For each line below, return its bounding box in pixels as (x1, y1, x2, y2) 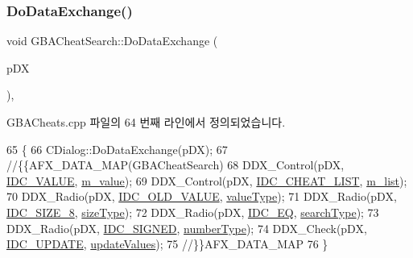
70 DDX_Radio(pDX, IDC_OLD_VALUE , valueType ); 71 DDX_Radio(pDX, (6, 188, 397, 205)
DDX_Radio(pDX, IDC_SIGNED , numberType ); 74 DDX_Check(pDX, (6, 219, 367, 236)
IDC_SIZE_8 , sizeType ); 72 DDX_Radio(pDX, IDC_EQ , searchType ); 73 (6, 203, 379, 220)
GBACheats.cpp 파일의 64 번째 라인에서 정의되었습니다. (6, 114, 286, 130)
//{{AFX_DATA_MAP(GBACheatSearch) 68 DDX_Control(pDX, (6, 156, 345, 173)
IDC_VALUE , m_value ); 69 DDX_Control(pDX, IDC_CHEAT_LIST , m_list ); (6, 172, 407, 189)
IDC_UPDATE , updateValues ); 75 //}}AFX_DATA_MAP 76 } (6, 235, 328, 252)
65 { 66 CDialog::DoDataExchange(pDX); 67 (6, 140, 228, 157)
